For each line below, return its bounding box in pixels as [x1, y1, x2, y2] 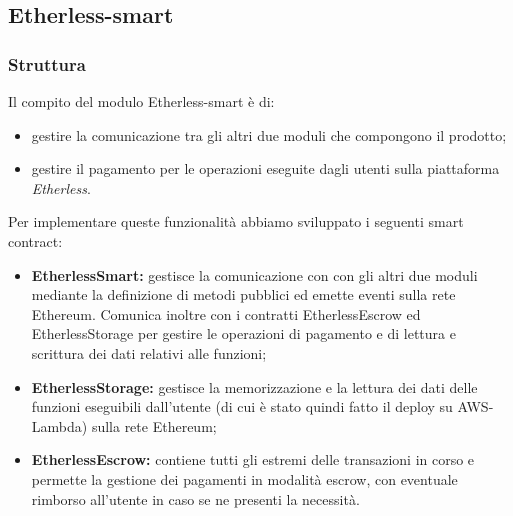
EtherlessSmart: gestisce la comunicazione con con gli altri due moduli [31, 264, 478, 285]
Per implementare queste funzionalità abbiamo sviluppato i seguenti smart [8, 211, 464, 232]
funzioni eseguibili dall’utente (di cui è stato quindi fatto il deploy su [31, 396, 453, 417]
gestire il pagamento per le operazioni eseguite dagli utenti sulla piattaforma [31, 158, 500, 179]
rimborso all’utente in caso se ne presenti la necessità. [31, 488, 360, 509]
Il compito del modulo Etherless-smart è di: [8, 91, 275, 111]
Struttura [8, 51, 86, 76]
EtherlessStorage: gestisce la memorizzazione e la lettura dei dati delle [31, 376, 478, 397]
